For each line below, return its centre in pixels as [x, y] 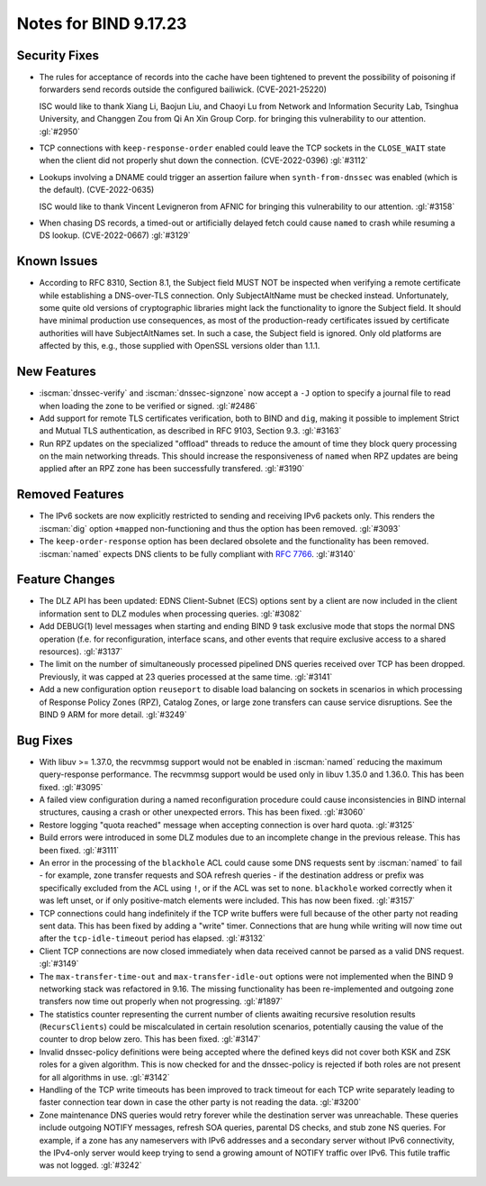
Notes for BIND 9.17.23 [102, 23]
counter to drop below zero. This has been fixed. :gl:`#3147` [150, 1039]
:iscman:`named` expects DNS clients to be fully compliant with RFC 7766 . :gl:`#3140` [198, 553]
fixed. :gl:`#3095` [71, 787]
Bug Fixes [45, 740]
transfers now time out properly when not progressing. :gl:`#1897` [161, 1001]
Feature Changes [66, 580]
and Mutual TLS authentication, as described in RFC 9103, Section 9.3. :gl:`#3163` [190, 431]
